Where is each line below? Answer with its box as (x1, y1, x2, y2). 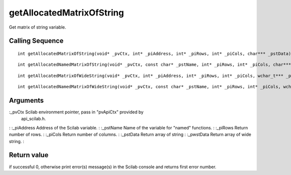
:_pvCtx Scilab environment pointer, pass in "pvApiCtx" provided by (9, 109, 144, 115)
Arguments (9, 96, 44, 104)
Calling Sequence (9, 37, 64, 45)
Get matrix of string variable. (9, 24, 66, 30)
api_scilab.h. (21, 116, 46, 122)
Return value (9, 151, 48, 159)
